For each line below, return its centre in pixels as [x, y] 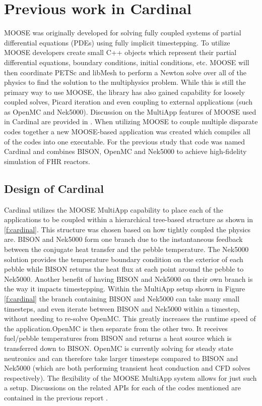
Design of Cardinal [54, 188]
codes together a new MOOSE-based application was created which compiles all [127, 132]
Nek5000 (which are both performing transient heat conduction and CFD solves [127, 368]
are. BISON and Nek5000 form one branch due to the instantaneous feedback [123, 239]
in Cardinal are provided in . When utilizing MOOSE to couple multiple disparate [131, 121]
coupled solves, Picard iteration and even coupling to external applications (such [128, 102]
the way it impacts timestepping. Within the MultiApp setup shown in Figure [125, 289]
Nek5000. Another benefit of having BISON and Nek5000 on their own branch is [128, 278]
